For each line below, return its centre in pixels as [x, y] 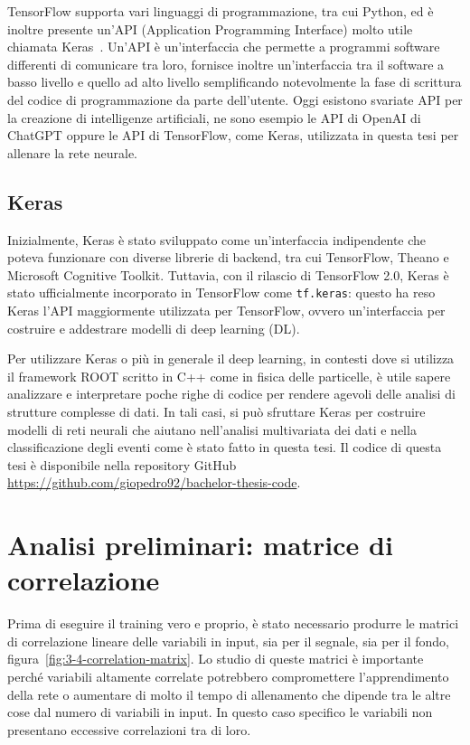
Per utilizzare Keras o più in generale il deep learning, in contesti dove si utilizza [231, 358]
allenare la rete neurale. [73, 152]
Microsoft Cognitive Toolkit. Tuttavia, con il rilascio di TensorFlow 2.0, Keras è [228, 274]
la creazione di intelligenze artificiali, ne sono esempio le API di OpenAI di [214, 117]
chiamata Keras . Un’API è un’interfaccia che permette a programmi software [224, 47]
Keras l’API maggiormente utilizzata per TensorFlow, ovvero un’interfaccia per [226, 310]
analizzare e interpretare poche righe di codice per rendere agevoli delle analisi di [231, 394]
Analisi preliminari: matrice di [200, 545]
